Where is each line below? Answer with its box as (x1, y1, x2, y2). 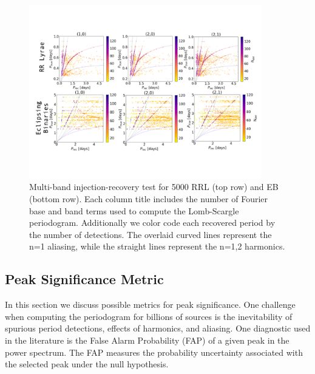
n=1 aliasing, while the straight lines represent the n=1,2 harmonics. (29, 240, 285, 253)
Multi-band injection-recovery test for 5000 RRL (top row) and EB (29, 180, 279, 193)
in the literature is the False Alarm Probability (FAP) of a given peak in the (5, 333, 290, 346)
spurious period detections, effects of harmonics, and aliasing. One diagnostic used (5, 322, 311, 335)
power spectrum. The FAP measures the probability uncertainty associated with (5, 345, 303, 358)
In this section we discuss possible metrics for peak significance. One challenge (5, 298, 296, 311)
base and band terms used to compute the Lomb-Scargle (29, 204, 239, 217)
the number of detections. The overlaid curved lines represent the (29, 228, 272, 240)
